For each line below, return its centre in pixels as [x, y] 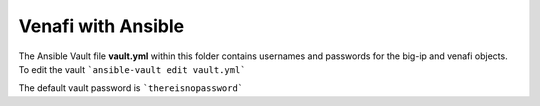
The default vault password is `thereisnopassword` [131, 88]
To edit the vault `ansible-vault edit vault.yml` [132, 69]
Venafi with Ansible [101, 26]
